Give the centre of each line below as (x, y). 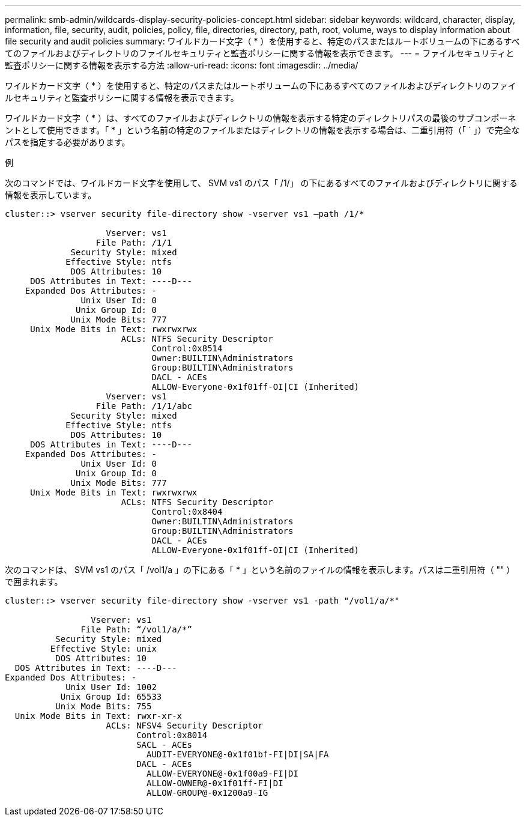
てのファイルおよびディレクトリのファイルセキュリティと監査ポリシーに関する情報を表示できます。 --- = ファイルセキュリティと (260, 53)
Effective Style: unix (103, 649)
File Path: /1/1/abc (144, 406)
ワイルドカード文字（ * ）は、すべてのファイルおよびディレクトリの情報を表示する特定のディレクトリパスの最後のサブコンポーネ (261, 118)
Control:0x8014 (172, 735)
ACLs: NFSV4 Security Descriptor (184, 726)
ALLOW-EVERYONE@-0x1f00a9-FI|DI (222, 774)
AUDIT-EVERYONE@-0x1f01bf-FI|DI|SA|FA (238, 754)
